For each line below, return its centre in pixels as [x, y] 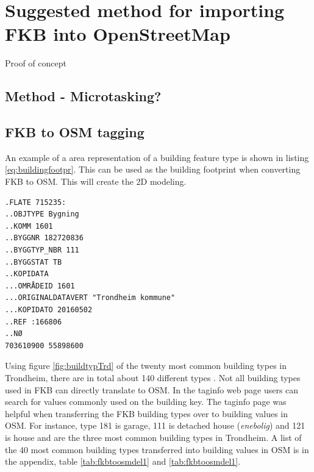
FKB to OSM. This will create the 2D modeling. [96, 181]
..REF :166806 [34, 322]
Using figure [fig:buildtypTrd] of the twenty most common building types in [146, 366]
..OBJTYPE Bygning [42, 214]
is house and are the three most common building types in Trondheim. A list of [153, 437]
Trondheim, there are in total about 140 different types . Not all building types [153, 377]
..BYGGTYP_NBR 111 [42, 250]
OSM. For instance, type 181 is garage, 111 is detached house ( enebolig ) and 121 [155, 425]
